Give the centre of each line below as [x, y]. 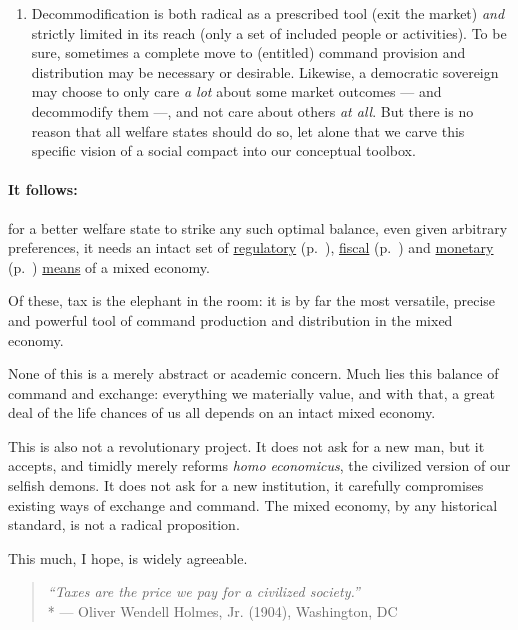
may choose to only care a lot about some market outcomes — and [236, 91]
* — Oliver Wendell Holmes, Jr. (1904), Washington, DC [222, 611]
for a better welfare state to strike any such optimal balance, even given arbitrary [258, 227]
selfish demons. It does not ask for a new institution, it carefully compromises [246, 485]
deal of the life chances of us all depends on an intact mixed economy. [222, 412]
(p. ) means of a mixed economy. [109, 266]
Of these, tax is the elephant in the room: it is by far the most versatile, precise [252, 300]
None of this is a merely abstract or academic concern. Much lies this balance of [253, 373]
